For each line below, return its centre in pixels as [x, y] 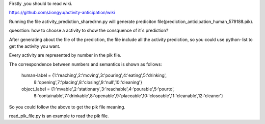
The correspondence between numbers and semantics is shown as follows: [85, 64]
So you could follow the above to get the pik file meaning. [67, 107]
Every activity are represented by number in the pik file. [65, 55]
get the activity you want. [35, 46]
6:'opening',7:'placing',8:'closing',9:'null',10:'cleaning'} [88, 82]
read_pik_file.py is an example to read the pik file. [59, 116]
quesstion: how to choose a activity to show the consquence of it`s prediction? [89, 31]
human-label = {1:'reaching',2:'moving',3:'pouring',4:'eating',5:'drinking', [94, 75]
